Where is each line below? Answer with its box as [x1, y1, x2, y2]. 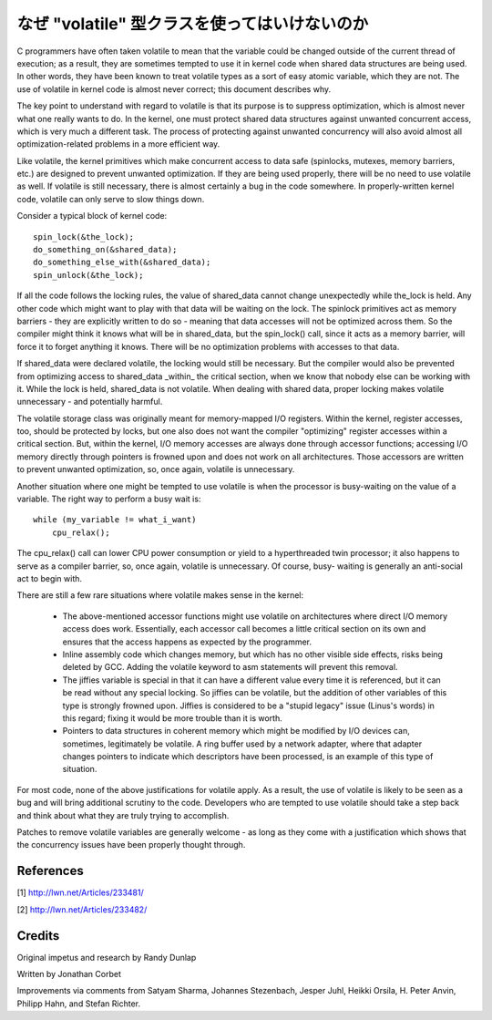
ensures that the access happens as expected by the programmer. [62, 636, 313, 647]
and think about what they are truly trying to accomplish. [16, 809, 230, 820]
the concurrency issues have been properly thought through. [16, 840, 246, 850]
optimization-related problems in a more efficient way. [16, 139, 220, 149]
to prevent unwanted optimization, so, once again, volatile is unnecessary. [16, 464, 295, 475]
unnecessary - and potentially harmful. [16, 397, 163, 407]
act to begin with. [16, 573, 82, 583]
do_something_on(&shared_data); [33, 244, 178, 255]
